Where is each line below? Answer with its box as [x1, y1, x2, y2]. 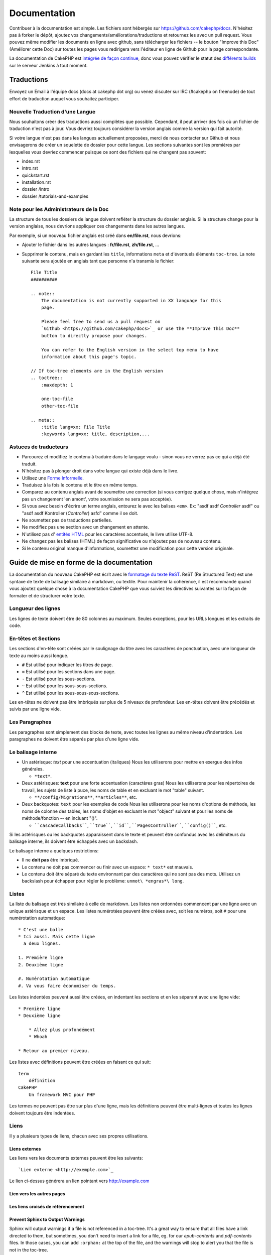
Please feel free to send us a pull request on [41, 319, 161, 325]
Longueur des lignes [9, 605, 60, 612]
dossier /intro [22, 186, 50, 192]
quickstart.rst [22, 172, 50, 178]
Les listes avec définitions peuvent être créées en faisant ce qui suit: [9, 1059, 151, 1065]
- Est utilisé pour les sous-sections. [22, 676, 96, 682]
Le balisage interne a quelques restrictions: [9, 847, 99, 853]
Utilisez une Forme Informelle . [22, 475, 84, 481]
